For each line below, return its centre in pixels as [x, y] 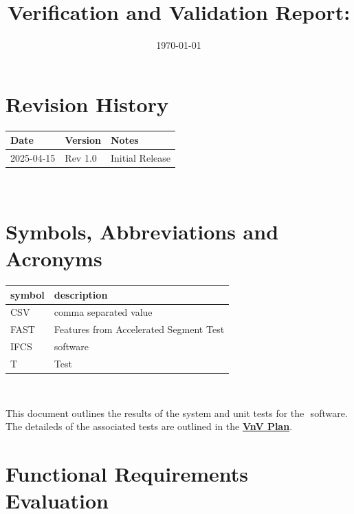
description [81, 294]
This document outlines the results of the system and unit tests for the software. [177, 413]
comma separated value [103, 312]
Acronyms [54, 258]
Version [83, 140]
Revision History [87, 104]
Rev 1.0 [81, 158]
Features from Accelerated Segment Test [139, 329]
